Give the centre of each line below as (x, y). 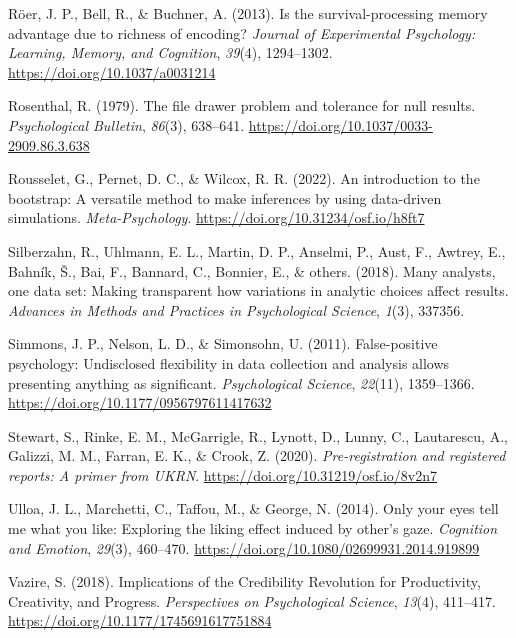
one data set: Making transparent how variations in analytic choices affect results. (258, 290)
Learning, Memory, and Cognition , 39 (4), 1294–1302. (170, 52)
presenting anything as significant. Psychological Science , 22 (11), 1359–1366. (241, 382)
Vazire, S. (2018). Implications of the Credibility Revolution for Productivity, (244, 581)
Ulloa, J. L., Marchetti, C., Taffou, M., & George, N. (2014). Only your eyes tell (253, 508)
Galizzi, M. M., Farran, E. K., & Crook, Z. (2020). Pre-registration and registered (257, 455)
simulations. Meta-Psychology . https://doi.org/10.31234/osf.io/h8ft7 (216, 217)
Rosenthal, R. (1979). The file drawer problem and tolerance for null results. (242, 105)
